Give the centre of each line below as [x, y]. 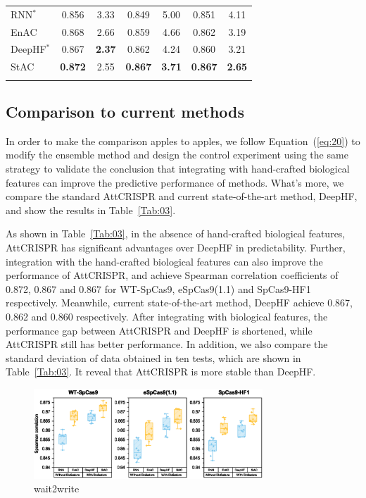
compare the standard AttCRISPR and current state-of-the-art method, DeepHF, [182, 196]
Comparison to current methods [125, 112]
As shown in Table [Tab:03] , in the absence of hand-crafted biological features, [176, 234]
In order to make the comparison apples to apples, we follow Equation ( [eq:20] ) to [183, 141]
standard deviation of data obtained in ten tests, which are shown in [153, 357]
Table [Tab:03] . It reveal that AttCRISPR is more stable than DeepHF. [161, 372]
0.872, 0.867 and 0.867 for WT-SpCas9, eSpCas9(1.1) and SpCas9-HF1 [158, 288]
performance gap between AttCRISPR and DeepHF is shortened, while [159, 330]
